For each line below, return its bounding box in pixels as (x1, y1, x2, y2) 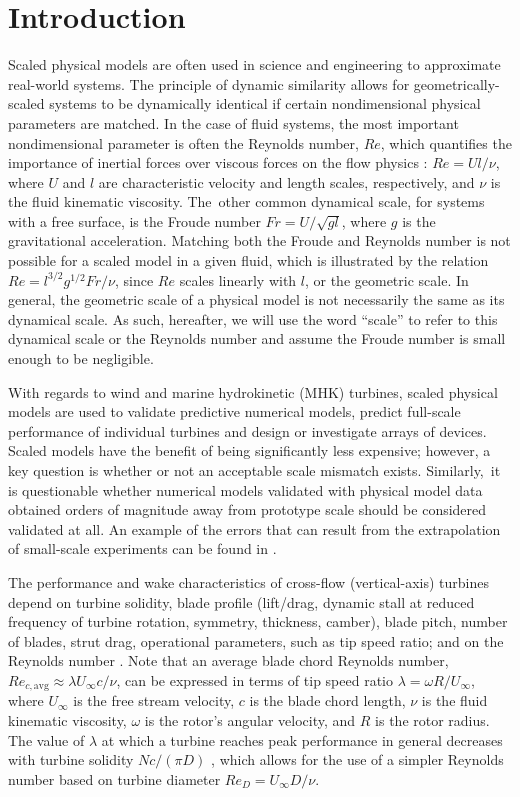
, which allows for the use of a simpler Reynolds (211, 749, 504, 770)
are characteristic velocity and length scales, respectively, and (98, 171, 475, 192)
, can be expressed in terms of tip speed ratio (116, 669, 393, 690)
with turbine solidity (8, 749, 134, 770)
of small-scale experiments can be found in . (8, 538, 277, 559)
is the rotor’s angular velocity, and (144, 709, 356, 730)
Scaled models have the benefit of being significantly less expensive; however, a (8, 440, 491, 461)
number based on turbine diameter (8, 768, 221, 789)
